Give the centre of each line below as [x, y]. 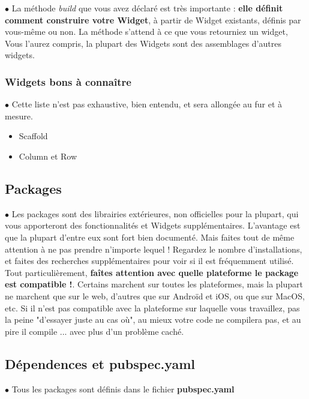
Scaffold [33, 136]
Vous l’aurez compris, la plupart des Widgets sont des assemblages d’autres [143, 43]
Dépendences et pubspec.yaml [100, 363]
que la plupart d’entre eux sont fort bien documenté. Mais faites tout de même [150, 237]
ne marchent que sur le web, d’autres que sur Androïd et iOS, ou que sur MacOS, [155, 295]
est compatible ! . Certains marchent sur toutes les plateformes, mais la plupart [154, 284]
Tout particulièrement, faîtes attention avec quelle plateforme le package [152, 272]
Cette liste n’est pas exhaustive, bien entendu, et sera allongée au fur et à [147, 104]
